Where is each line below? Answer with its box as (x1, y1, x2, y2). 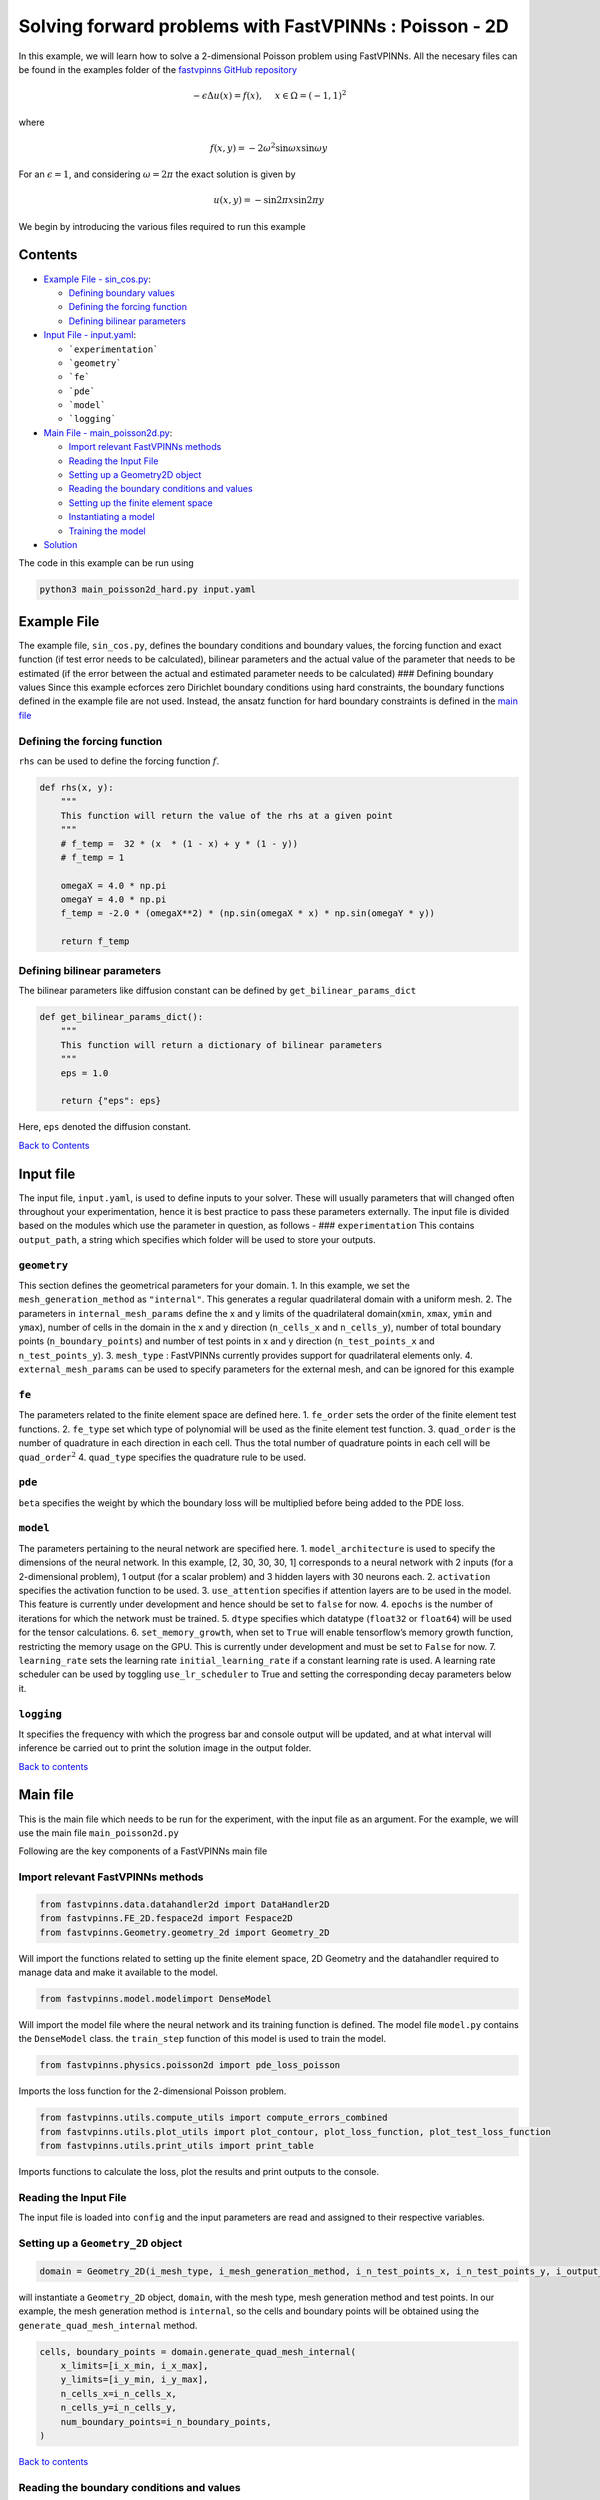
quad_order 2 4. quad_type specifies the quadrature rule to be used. (18, 1450, 307, 1463)
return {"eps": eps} (60, 1095, 162, 1107)
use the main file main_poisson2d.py (18, 1826, 179, 1839)
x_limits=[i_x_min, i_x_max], (60, 2360, 209, 2371)
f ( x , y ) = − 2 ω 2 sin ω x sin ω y (210, 141, 328, 154)
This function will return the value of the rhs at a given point (60, 810, 394, 821)
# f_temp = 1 (60, 851, 125, 863)
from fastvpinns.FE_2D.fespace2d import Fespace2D (39, 1913, 294, 1924)
